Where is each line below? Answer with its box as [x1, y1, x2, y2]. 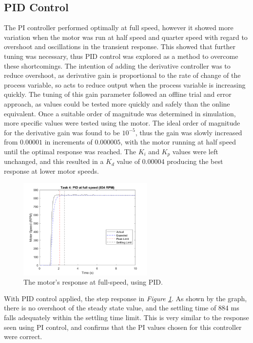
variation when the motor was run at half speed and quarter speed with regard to [4, 32, 248, 42]
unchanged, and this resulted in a [4, 156, 104, 166]
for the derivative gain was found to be [4, 127, 120, 137]
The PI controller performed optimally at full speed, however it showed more [4, 22, 234, 33]
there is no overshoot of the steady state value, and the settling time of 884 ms [4, 303, 239, 313]
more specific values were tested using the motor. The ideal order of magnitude [4, 118, 240, 128]
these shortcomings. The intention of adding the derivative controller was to [4, 60, 231, 71]
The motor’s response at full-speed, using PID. [23, 277, 163, 287]
